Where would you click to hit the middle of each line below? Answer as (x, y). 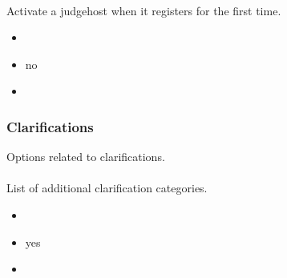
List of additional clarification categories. (107, 188)
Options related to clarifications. (86, 157)
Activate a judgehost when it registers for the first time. (144, 10)
